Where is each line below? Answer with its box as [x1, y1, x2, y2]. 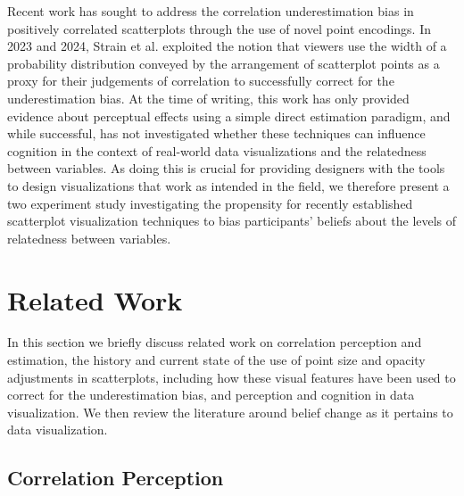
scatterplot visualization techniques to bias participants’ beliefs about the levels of [7, 211, 457, 230]
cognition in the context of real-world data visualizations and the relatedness [7, 141, 427, 160]
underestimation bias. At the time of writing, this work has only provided [7, 88, 410, 107]
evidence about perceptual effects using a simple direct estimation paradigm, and [7, 106, 451, 125]
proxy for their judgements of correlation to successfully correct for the [7, 71, 394, 90]
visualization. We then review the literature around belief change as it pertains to [7, 402, 453, 421]
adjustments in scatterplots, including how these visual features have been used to [7, 368, 456, 386]
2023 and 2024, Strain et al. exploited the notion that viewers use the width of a [7, 37, 447, 55]
